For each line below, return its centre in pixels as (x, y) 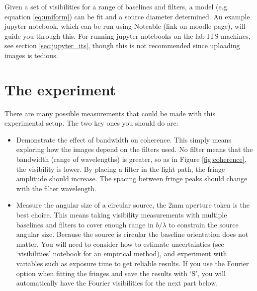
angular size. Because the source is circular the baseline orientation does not (132, 234)
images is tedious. (31, 55)
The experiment (60, 89)
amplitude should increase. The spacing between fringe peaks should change (132, 179)
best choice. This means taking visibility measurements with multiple (122, 215)
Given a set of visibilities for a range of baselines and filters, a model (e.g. (117, 6)
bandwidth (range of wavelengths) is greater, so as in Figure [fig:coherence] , (131, 159)
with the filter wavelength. (56, 188)
